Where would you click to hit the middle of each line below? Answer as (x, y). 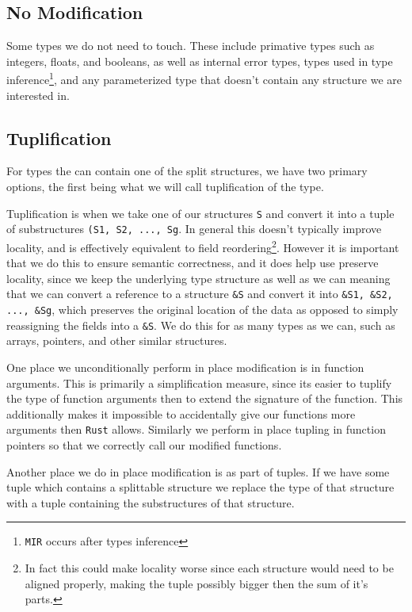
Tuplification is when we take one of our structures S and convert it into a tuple (200, 213)
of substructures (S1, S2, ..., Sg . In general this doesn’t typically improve (194, 229)
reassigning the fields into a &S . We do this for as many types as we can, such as (201, 325)
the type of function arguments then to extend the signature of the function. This (205, 398)
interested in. (38, 95)
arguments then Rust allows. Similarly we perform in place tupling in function (196, 429)
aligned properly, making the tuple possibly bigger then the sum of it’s (196, 583)
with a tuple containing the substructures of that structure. (151, 502)
